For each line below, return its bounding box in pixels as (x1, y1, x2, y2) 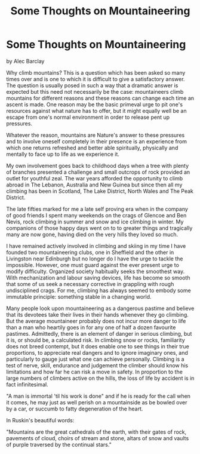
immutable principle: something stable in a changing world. (6, 293, 152, 300)
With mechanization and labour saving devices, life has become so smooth (6, 274, 190, 281)
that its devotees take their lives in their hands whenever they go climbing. (6, 311, 189, 318)
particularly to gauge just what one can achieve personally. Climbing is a (6, 355, 184, 363)
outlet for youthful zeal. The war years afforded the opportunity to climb (6, 174, 183, 182)
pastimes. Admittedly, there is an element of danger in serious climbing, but (6, 330, 192, 337)
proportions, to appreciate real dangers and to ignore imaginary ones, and (6, 349, 188, 356)
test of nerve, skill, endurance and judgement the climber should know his (6, 361, 189, 369)
